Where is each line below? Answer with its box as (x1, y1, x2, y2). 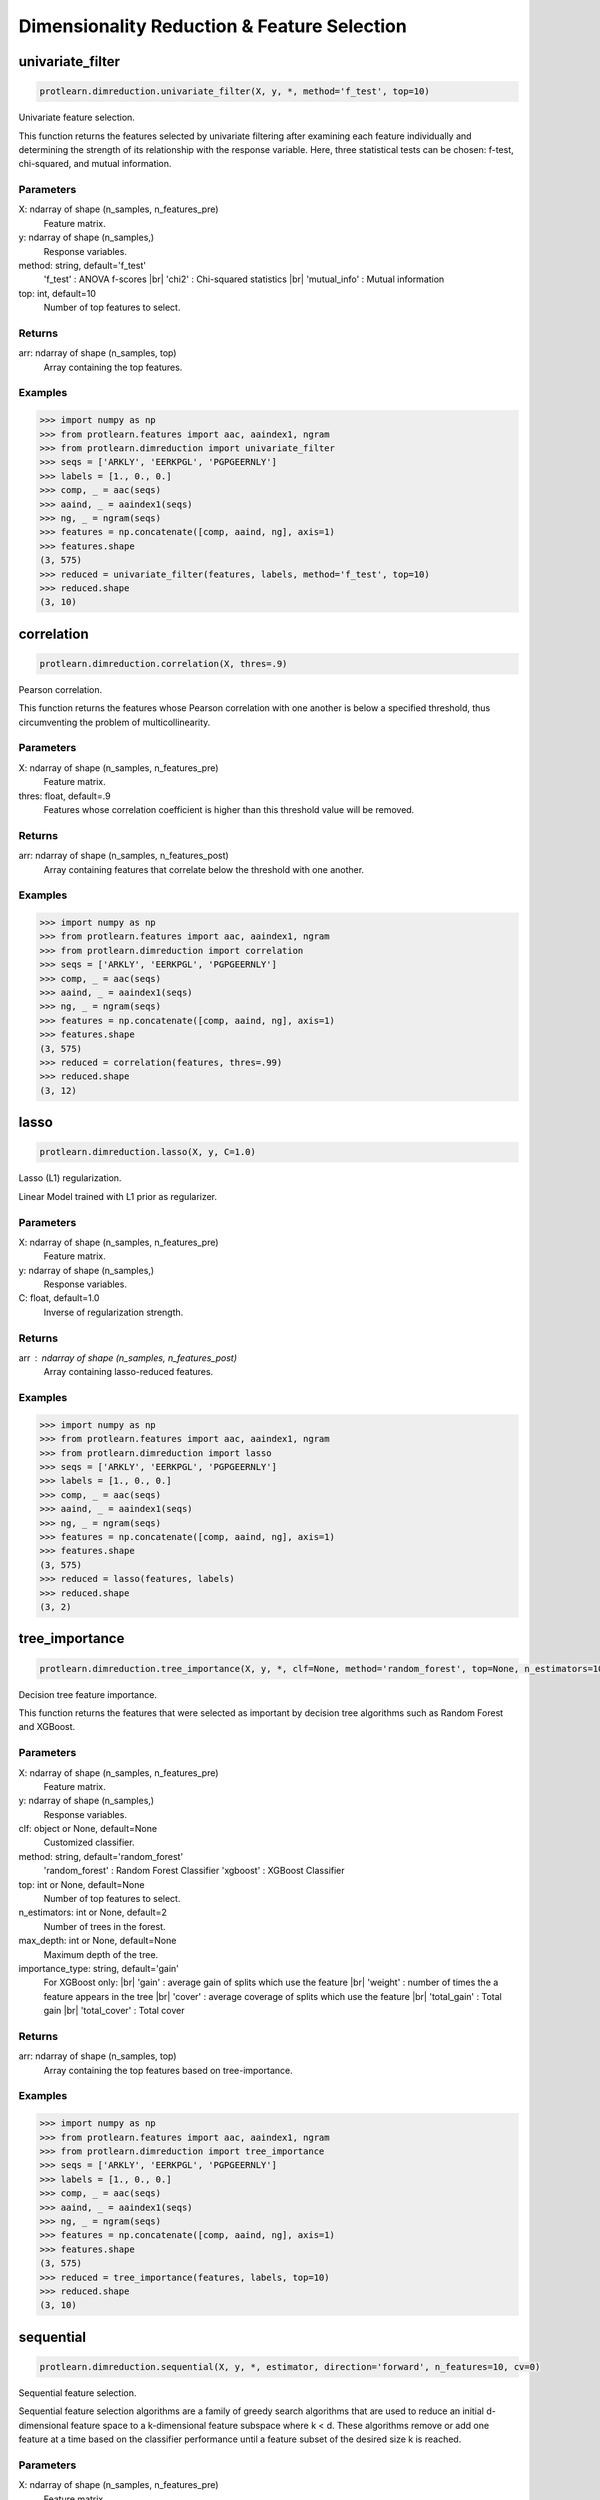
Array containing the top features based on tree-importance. (43, 2064, 294, 2076)
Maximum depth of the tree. (43, 1948, 159, 1960)
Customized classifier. (43, 1836, 135, 1849)
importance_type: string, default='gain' (18, 1962, 180, 1974)
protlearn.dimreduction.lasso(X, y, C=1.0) (39, 1146, 257, 1158)
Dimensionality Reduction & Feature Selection (18, 15, 407, 37)
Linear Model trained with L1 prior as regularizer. (18, 1190, 218, 1202)
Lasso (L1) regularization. (18, 1172, 122, 1184)
